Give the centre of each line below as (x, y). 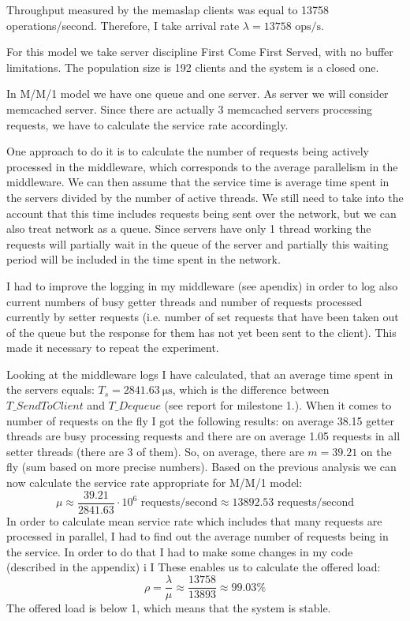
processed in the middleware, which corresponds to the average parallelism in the (202, 166)
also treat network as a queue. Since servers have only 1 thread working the (189, 228)
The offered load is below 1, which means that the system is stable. (169, 608)
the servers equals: (50, 389)
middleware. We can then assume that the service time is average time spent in (198, 182)
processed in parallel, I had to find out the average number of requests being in (198, 536)
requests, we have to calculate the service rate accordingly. (147, 124)
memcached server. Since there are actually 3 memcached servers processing (190, 108)
